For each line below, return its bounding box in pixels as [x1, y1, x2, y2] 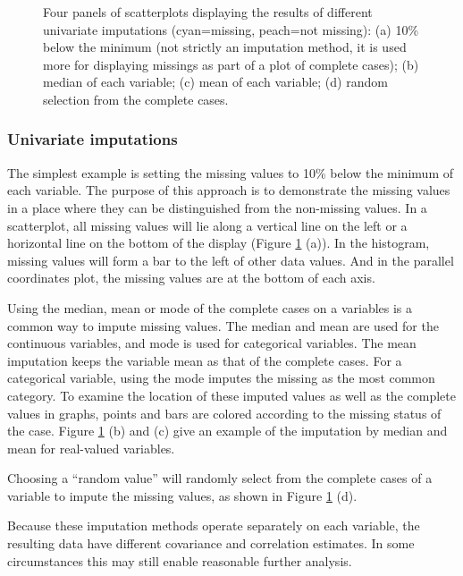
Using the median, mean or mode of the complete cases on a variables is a [7, 298, 413, 317]
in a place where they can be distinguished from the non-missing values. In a [7, 198, 427, 216]
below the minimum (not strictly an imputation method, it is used [43, 38, 407, 56]
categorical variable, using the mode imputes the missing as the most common [7, 368, 435, 387]
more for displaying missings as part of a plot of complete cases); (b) [43, 55, 419, 73]
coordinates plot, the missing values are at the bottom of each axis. [7, 268, 375, 287]
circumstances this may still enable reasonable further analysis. [7, 551, 352, 570]
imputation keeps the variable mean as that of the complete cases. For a [7, 351, 402, 369]
